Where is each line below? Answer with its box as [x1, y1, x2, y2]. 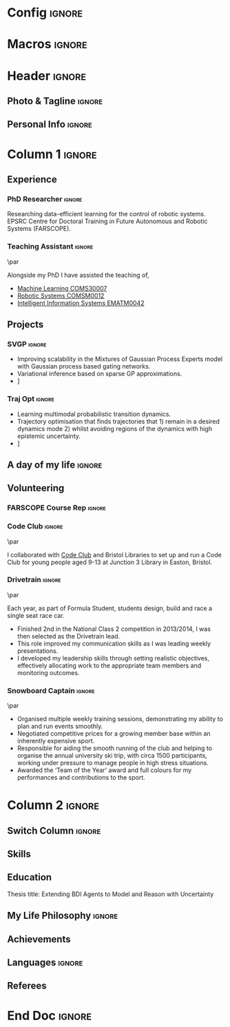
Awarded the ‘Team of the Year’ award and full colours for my [17, 766, 192, 774]
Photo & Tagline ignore [7, 95, 103, 107]
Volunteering [7, 482, 65, 494]
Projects [7, 318, 44, 330]
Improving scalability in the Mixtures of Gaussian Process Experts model [17, 355, 222, 363]
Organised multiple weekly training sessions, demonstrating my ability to [17, 715, 224, 723]
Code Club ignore [7, 521, 63, 531]
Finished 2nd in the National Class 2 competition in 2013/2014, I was [17, 625, 211, 633]
